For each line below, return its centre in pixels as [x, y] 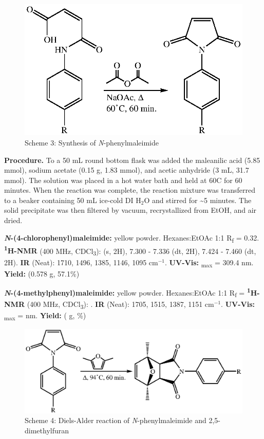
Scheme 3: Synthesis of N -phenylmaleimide [92, 142]
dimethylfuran [47, 431]
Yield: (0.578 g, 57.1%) [42, 273]
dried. [13, 220]
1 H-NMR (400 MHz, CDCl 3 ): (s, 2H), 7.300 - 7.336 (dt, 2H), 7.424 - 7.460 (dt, [130, 251]
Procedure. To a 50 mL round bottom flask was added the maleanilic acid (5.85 [132, 160]
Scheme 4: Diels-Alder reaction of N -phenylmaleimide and [116, 420]
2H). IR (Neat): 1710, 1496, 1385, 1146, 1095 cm [81, 262]
